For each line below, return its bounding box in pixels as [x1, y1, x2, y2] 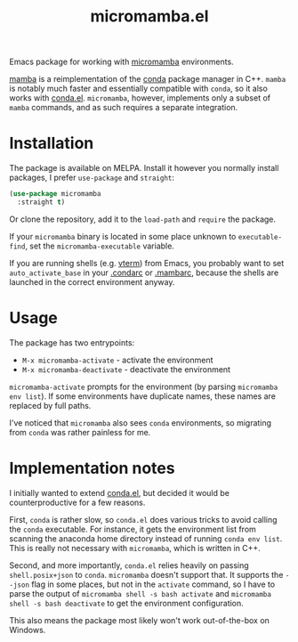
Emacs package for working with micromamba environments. [9, 56, 234, 68]
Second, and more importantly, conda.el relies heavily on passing [9, 559, 249, 571]
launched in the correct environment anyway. [9, 276, 175, 287]
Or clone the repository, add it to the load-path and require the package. [9, 214, 277, 224]
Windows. [9, 624, 46, 635]
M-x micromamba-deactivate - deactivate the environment [21, 363, 231, 375]
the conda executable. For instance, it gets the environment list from [9, 524, 256, 534]
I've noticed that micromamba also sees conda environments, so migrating [9, 417, 272, 428]
